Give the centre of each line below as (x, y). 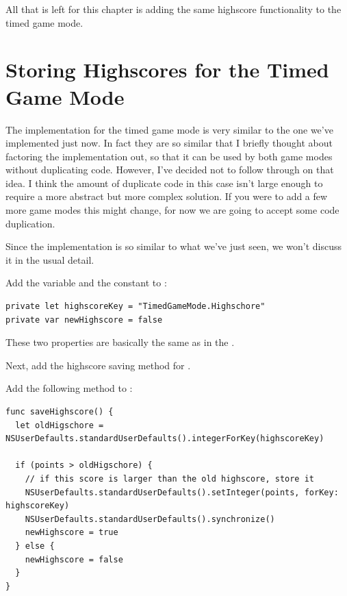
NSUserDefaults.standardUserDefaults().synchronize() (150, 519)
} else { (35, 546)
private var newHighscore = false (84, 320)
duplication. (30, 223)
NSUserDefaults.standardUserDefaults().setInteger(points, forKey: (182, 492)
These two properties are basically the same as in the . (120, 342)
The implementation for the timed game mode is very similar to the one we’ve (169, 129)
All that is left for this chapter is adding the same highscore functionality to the (173, 9)
